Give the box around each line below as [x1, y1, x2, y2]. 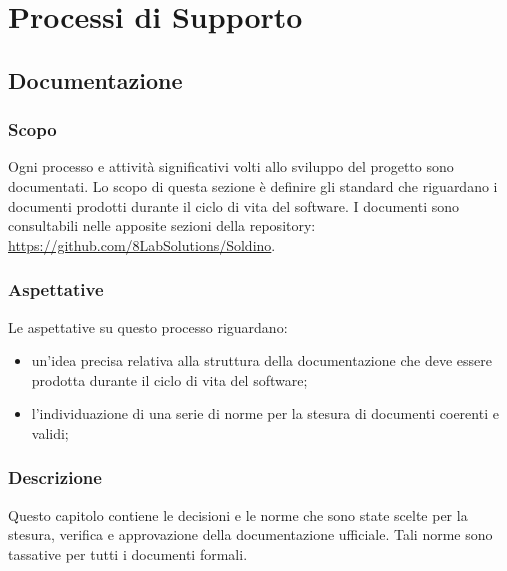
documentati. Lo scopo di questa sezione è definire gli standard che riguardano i [8, 175, 498, 196]
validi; [31, 422, 69, 443]
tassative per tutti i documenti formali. [8, 543, 248, 564]
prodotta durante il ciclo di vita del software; [31, 369, 308, 390]
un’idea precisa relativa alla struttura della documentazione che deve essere [31, 350, 492, 371]
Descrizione [8, 465, 102, 490]
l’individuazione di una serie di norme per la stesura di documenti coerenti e [31, 403, 499, 424]
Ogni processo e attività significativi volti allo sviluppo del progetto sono [8, 156, 454, 177]
